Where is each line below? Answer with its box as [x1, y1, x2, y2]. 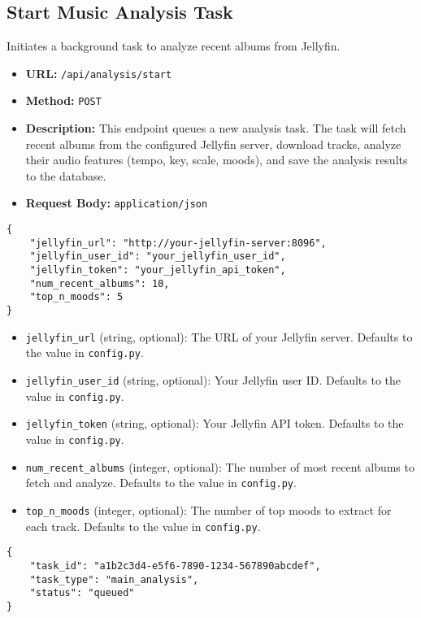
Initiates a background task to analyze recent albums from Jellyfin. [7, 37, 341, 54]
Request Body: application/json [25, 194, 208, 211]
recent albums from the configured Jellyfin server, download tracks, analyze [25, 135, 401, 152]
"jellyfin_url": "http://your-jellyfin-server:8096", [29, 237, 327, 249]
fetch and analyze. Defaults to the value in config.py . [25, 474, 297, 491]
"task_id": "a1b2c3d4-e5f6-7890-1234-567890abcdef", [29, 559, 321, 572]
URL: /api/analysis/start [25, 64, 172, 81]
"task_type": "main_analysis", [29, 573, 199, 585]
